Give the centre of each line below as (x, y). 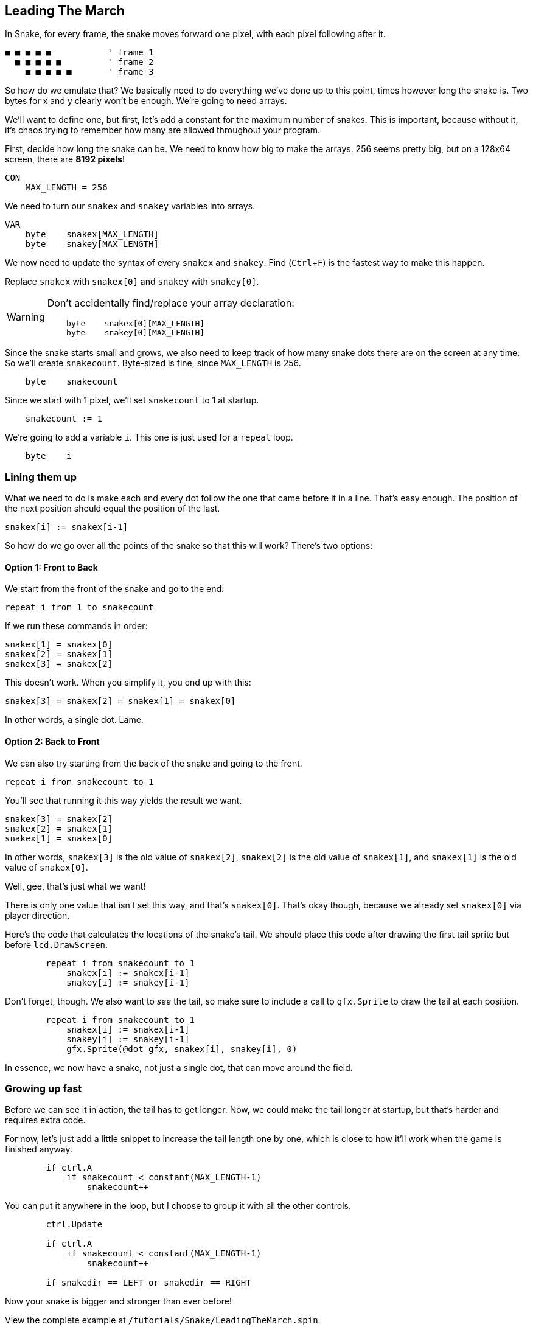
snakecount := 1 (64, 419)
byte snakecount (71, 382)
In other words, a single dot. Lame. (74, 720)
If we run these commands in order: (76, 626)
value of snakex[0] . (47, 867)
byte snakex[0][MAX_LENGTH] (136, 324)
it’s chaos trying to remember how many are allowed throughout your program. (163, 130)
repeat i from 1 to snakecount (79, 608)
